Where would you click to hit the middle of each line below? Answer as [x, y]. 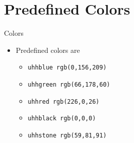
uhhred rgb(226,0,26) [63, 101]
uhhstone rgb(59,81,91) [67, 135]
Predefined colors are [48, 50]
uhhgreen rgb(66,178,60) [69, 84]
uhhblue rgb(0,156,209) [67, 68]
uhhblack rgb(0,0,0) [62, 119]
